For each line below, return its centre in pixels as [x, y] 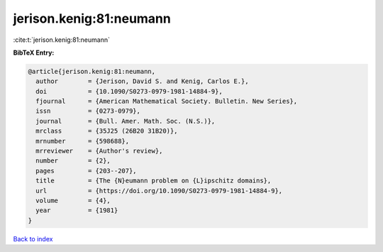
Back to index [33, 239]
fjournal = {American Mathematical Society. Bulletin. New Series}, [167, 102]
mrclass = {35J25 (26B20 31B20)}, [107, 131]
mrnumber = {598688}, [83, 141]
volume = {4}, [73, 201]
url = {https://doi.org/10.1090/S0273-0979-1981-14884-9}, [159, 191]
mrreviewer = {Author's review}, [99, 151]
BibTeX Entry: [34, 53]
